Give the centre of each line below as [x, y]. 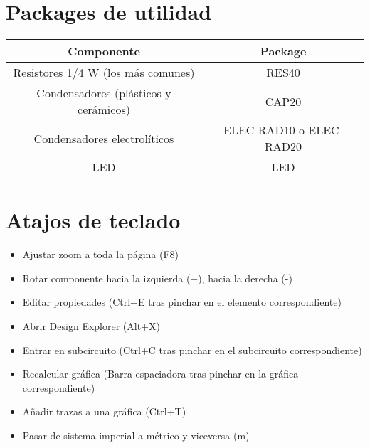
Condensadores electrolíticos [104, 138]
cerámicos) [104, 110]
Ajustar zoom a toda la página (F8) [101, 254]
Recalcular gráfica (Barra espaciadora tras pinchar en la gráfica [160, 374]
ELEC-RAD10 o [264, 130]
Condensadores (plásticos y [104, 93]
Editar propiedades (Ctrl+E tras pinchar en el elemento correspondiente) [182, 302]
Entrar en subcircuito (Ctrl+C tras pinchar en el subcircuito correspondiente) [192, 350]
